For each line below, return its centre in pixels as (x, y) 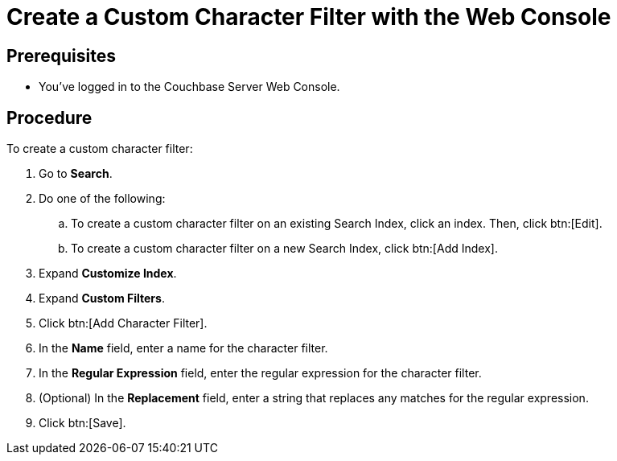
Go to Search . (76, 174)
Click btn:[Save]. (82, 423)
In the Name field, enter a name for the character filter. (183, 348)
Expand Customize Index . (108, 274)
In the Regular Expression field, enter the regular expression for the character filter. (260, 373)
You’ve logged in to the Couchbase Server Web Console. (189, 87)
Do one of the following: (102, 199)
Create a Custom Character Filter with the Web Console (309, 17)
